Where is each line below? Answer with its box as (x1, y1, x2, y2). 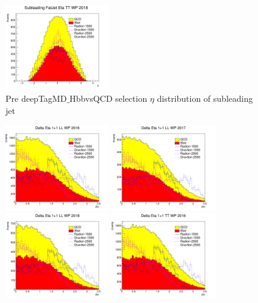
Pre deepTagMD (5, 91, 67, 104)
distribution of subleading (157, 91, 253, 104)
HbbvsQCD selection (70, 91, 148, 104)
